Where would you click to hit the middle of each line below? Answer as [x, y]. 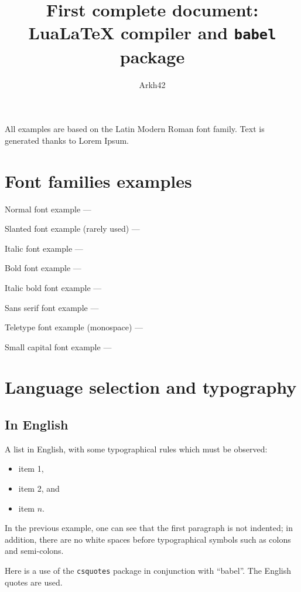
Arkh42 [152, 84]
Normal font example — [48, 209]
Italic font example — [44, 248]
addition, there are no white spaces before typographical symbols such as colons [148, 539]
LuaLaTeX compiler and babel [152, 33]
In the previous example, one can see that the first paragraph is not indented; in [149, 528]
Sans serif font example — [52, 307]
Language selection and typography [151, 387]
